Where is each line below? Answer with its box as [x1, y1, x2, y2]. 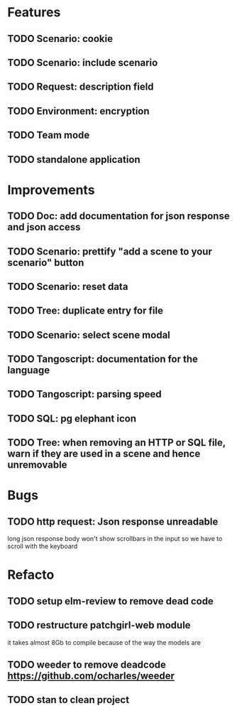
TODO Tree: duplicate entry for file [7, 305, 163, 317]
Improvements [7, 182, 95, 198]
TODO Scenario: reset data [7, 280, 128, 292]
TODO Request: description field [7, 81, 154, 93]
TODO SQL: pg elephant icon [7, 412, 137, 424]
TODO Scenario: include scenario [7, 56, 158, 68]
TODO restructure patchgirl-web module [7, 619, 191, 631]
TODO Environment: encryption [7, 104, 150, 117]
